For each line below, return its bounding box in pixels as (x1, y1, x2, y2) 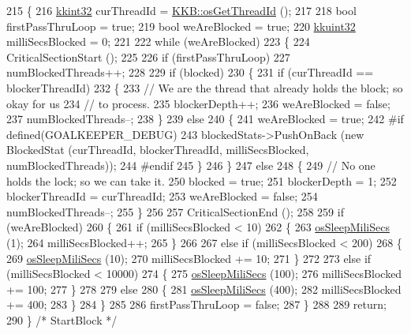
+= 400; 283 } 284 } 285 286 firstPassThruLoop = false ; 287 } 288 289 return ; (6, 296, 387, 313)
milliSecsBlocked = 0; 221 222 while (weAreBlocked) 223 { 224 (6, 33, 310, 50)
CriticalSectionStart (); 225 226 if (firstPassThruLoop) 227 (6, 48, 290, 65)
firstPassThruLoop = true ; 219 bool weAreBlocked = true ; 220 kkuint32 (6, 17, 356, 34)
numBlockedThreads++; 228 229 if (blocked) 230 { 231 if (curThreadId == (6, 64, 374, 81)
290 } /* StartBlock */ (6, 311, 118, 328)
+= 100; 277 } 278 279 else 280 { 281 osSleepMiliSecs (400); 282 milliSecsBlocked (6, 280, 402, 297)
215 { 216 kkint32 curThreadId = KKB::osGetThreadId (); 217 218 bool (6, 2, 357, 18)
